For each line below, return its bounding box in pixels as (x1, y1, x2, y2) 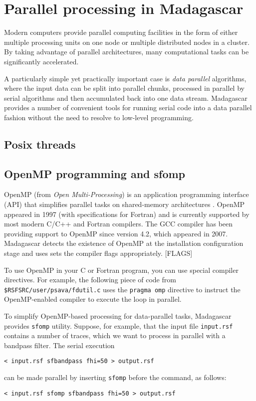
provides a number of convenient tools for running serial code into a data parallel (4, 102, 252, 113)
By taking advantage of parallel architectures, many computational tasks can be (4, 46, 249, 57)
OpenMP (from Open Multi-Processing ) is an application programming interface (4, 189, 249, 200)
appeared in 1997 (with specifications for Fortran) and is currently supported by (4, 208, 250, 219)
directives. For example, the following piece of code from (4, 274, 176, 285)
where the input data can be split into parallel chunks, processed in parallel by (4, 83, 245, 93)
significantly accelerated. (4, 56, 79, 66)
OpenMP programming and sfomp (4, 166, 186, 181)
